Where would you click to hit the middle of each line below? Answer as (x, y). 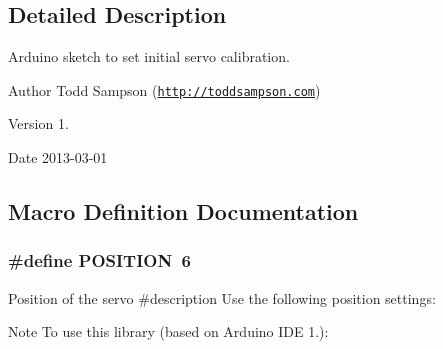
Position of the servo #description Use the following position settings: (222, 297)
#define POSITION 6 (100, 260)
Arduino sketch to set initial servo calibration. (149, 56)
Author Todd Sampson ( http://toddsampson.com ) (164, 89)
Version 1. (38, 123)
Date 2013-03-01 (58, 157)
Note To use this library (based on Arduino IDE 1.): (168, 331)
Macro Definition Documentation (183, 211)
